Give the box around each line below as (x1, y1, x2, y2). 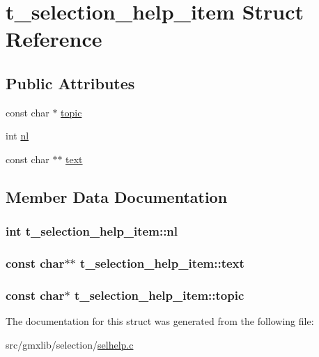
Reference (6, 24, 102, 53)
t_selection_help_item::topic (74, 286, 244, 303)
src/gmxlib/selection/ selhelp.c (6, 337, 134, 351)
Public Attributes (6, 72, 135, 93)
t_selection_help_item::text (80, 255, 244, 272)
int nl (6, 128, 29, 143)
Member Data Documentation (6, 185, 228, 207)
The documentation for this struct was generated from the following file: (6, 314, 314, 328)
